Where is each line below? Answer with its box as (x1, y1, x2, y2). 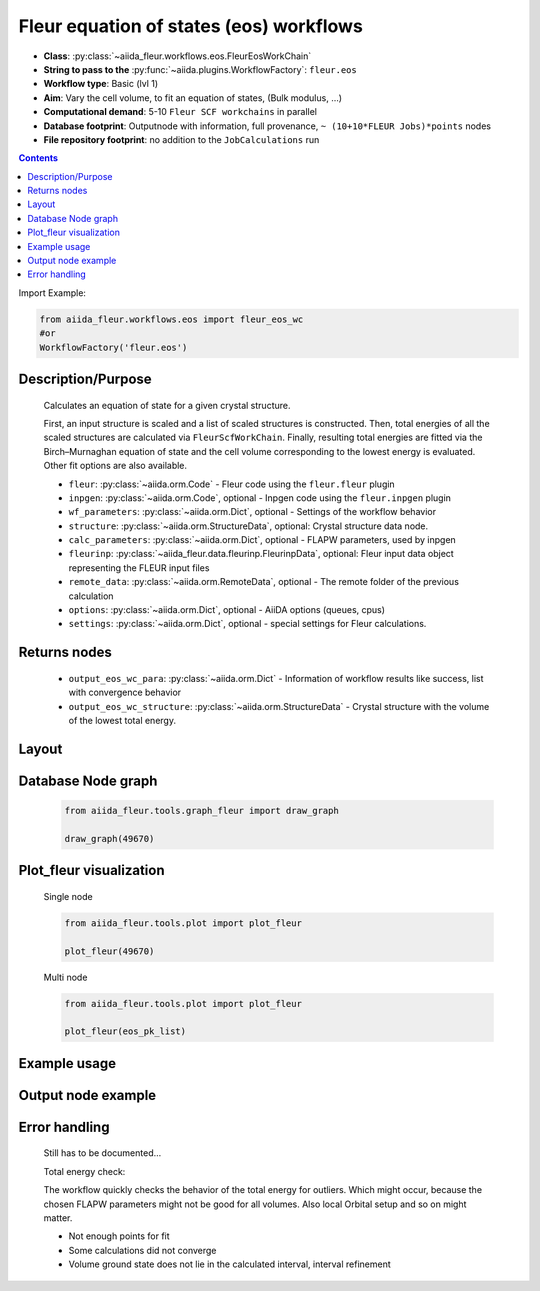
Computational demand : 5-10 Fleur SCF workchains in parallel (43, 106, 317, 118)
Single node (43, 890, 94, 902)
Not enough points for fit (68, 1230, 170, 1242)
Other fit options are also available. (43, 460, 188, 472)
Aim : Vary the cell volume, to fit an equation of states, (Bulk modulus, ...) (43, 91, 343, 104)
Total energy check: (43, 1165, 126, 1177)
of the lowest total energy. (68, 715, 177, 726)
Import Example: (18, 286, 87, 299)
